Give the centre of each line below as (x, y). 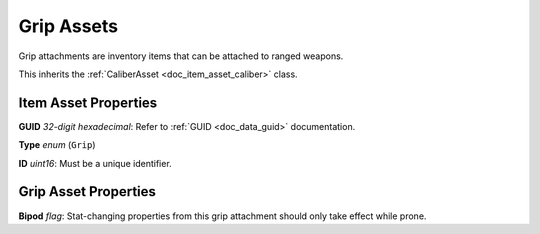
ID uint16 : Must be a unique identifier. (95, 163)
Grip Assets (68, 26)
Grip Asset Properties (87, 191)
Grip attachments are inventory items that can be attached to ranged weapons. (181, 56)
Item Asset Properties (88, 102)
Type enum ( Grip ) (57, 145)
